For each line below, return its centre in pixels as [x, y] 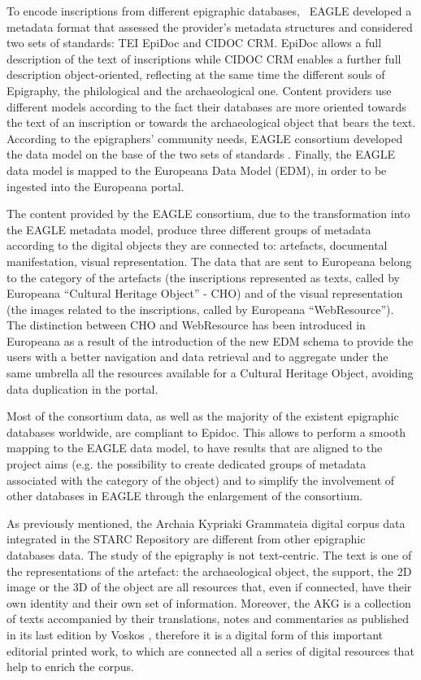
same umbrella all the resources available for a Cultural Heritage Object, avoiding [210, 373]
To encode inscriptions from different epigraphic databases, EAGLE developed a [209, 11]
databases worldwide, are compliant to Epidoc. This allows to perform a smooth [206, 432]
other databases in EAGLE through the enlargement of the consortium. [185, 496]
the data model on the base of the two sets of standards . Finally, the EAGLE [201, 154]
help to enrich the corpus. [70, 667]
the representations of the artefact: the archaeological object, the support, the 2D [209, 571]
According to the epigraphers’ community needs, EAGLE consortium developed [205, 138]
